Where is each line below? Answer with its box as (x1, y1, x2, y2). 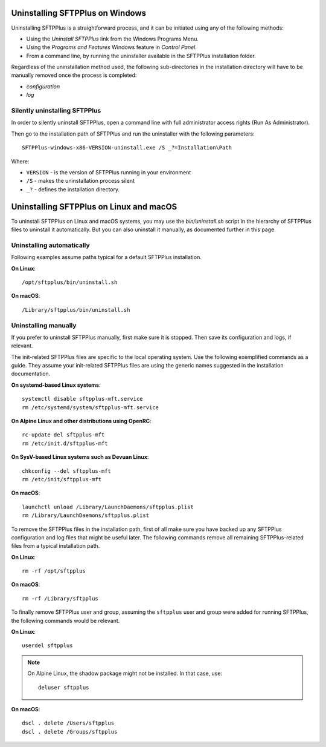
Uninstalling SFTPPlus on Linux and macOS (11, 202, 177, 212)
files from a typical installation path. (11, 542, 100, 550)
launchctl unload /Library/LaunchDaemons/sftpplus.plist (22, 503, 194, 510)
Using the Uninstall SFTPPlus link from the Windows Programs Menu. (26, 35, 199, 42)
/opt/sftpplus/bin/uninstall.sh (22, 278, 118, 286)
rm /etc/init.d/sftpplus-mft (22, 439, 108, 447)
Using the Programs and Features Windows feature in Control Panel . (26, 44, 197, 51)
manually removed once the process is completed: (11, 71, 137, 79)
